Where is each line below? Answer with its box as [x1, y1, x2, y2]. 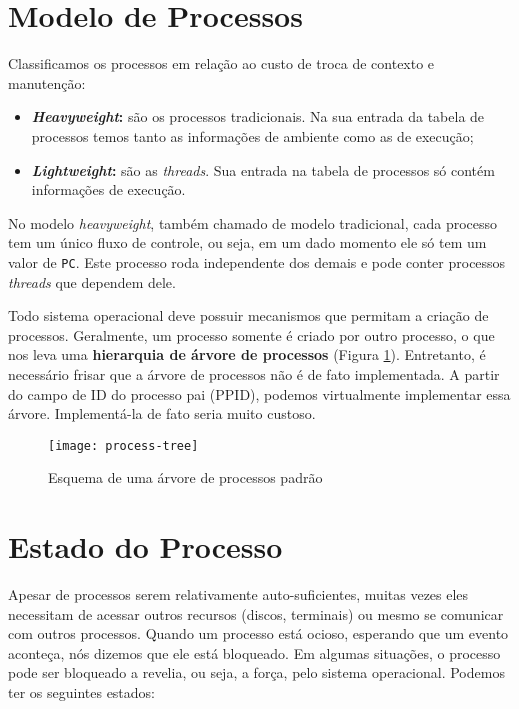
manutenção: [8, 72, 86, 93]
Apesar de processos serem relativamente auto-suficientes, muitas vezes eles [8, 584, 469, 605]
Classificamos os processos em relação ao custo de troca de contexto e [8, 53, 435, 74]
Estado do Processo [8, 526, 283, 567]
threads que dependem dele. [8, 271, 176, 292]
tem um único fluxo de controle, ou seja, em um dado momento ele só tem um [8, 232, 487, 253]
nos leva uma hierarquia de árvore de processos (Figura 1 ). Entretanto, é [8, 344, 486, 365]
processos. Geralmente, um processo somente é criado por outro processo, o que [8, 324, 495, 345]
